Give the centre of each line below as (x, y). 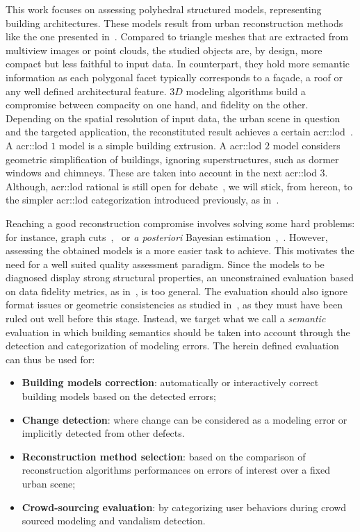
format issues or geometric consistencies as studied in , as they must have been (174, 305)
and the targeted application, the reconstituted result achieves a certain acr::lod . (179, 132)
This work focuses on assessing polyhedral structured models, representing (164, 9)
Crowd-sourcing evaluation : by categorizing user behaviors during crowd (184, 507)
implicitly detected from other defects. (103, 433)
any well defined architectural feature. (86, 91)
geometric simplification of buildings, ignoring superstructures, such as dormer (172, 159)
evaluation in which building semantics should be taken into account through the (178, 332)
